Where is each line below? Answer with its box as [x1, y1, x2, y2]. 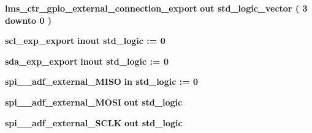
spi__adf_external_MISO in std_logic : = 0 [5, 75, 199, 88]
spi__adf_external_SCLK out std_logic [5, 116, 183, 129]
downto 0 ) [5, 13, 52, 26]
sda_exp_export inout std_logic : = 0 [5, 54, 169, 67]
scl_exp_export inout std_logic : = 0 [5, 34, 166, 47]
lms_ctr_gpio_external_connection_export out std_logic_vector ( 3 [5, 2, 308, 14]
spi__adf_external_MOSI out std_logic [5, 95, 183, 108]
